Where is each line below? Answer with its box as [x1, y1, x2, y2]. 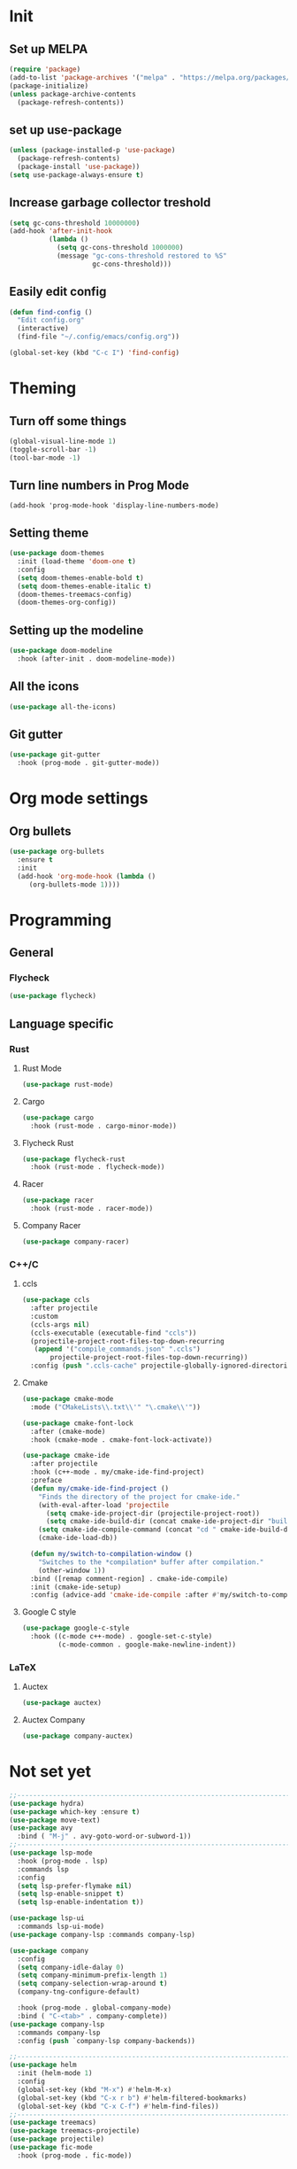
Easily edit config [9, 284, 107, 299]
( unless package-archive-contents [9, 89, 137, 98]
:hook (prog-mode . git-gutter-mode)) [17, 759, 161, 768]
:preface [30, 1476, 63, 1485]
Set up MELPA [9, 42, 88, 57]
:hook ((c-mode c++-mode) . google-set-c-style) [30, 1632, 213, 1641]
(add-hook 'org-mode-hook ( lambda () [17, 871, 156, 880]
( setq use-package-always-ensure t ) [9, 170, 144, 179]
